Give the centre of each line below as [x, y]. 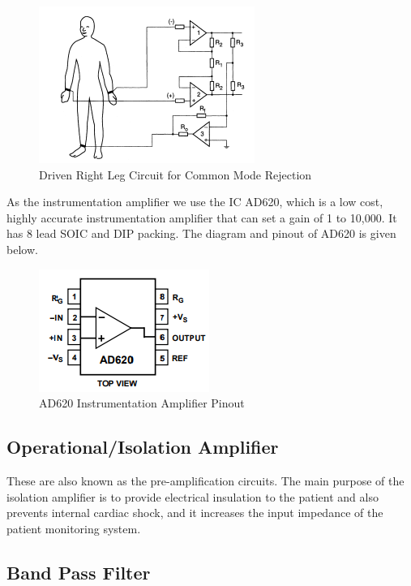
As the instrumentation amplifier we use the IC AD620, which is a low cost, [195, 202]
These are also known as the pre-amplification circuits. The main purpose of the [205, 480]
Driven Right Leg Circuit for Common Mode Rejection [176, 174]
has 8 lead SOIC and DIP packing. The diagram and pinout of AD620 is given [201, 233]
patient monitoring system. [74, 528]
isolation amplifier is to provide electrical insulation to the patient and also [193, 496]
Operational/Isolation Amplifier [143, 447]
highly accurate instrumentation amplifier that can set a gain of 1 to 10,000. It [202, 217]
